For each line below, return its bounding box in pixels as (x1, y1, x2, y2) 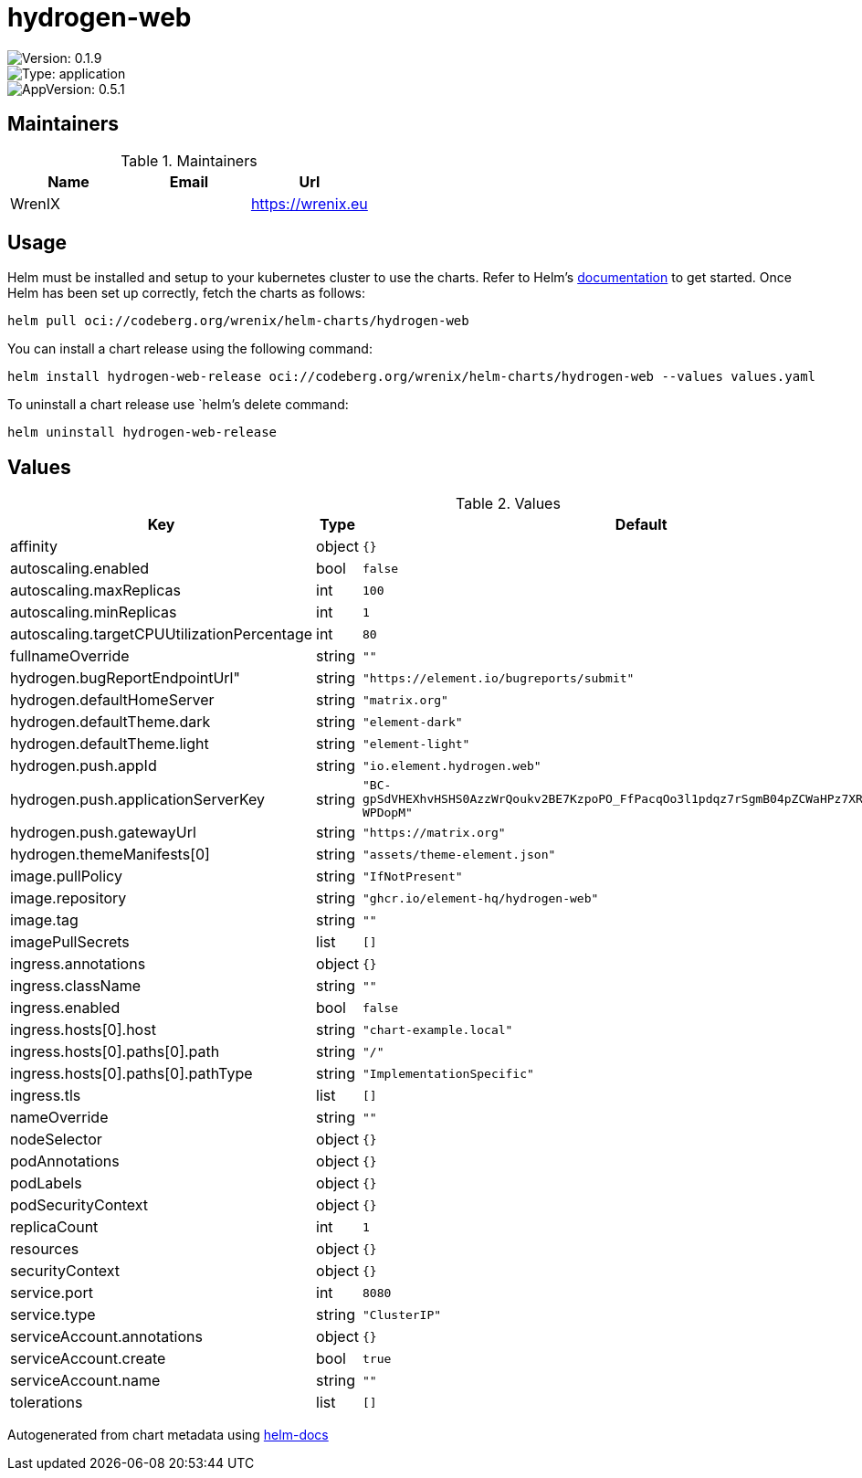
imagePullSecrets (10, 933, 130, 952)
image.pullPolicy (10, 867, 122, 886)
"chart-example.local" (363, 1022, 513, 1037)
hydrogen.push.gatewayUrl (10, 823, 196, 842)
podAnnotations (10, 1152, 120, 1171)
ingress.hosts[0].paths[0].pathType (10, 1064, 253, 1083)
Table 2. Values (456, 494, 561, 513)
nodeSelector (10, 1130, 102, 1149)
